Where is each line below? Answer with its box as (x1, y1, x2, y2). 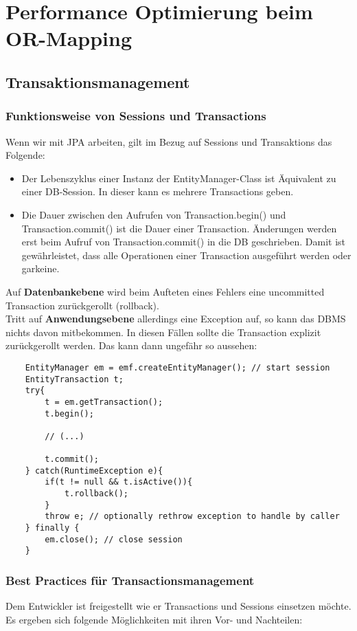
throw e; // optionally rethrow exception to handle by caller (45, 511, 340, 522)
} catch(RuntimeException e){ (25, 465, 163, 476)
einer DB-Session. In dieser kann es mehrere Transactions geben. (21, 184, 294, 199)
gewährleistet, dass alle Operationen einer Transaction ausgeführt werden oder (21, 247, 352, 262)
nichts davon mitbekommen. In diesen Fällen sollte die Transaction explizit (5, 324, 321, 339)
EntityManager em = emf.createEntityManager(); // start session (25, 362, 330, 373)
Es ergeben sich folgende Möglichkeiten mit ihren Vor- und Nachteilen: (5, 612, 303, 626)
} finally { (25, 523, 80, 533)
